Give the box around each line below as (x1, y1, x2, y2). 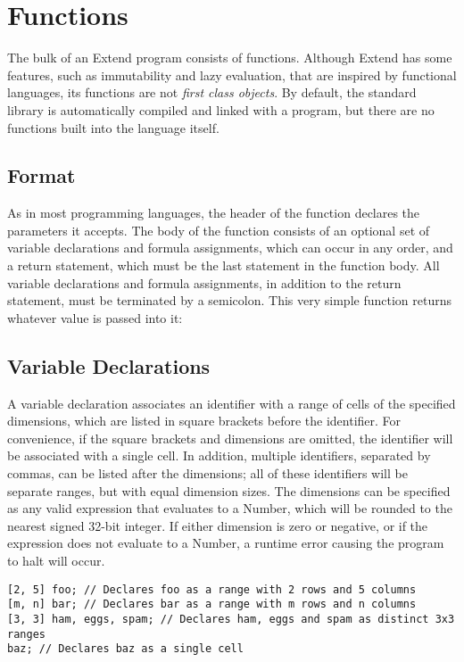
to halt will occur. (7, 551, 105, 569)
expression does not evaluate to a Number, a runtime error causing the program (7, 534, 444, 552)
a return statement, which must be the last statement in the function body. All (7, 256, 440, 275)
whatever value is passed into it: (7, 308, 183, 327)
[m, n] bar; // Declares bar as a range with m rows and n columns (7, 598, 417, 611)
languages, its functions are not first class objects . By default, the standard (7, 83, 417, 102)
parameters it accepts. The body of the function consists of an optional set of (7, 220, 430, 239)
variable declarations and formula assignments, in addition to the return (7, 273, 402, 292)
